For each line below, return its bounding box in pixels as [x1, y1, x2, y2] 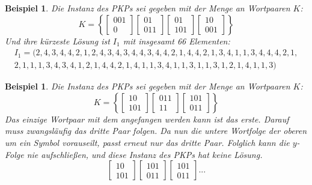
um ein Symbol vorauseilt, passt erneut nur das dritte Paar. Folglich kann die [5, 136, 290, 149]
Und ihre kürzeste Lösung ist [5, 34, 110, 47]
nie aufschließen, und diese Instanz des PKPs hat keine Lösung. [26, 148, 263, 160]
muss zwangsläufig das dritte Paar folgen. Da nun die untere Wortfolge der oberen [5, 124, 307, 137]
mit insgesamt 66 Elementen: [123, 34, 230, 47]
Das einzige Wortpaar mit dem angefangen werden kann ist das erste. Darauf [5, 112, 289, 125]
